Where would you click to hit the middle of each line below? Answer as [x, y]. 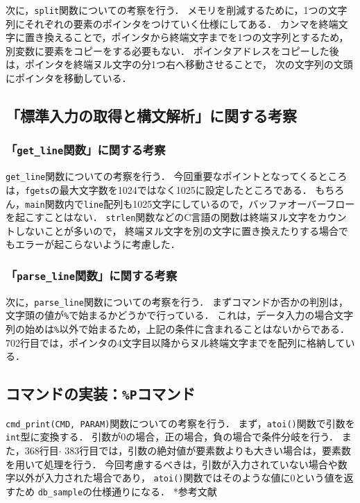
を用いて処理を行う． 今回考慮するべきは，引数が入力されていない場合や [172, 464]
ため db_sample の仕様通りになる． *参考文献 [116, 491]
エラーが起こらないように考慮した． [97, 244]
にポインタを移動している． [69, 78]
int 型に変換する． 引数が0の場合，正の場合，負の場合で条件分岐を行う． [172, 437]
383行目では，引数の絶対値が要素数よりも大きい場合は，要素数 [208, 451]
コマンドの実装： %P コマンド [101, 394]
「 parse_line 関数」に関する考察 [92, 275]
